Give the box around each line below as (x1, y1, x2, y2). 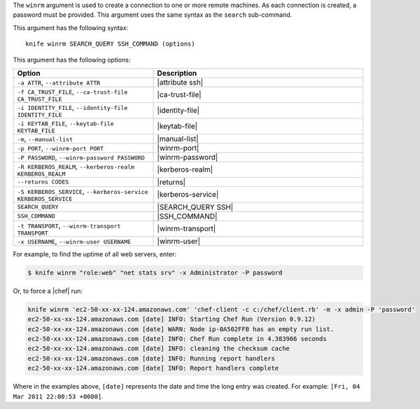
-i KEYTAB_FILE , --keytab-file (17, 118, 115, 127)
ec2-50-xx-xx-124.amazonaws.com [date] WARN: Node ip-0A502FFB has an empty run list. (27, 325, 335, 333)
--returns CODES (17, 179, 69, 186)
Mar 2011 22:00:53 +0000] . (13, 392, 104, 401)
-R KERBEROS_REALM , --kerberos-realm (17, 161, 135, 171)
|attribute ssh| (157, 77, 203, 87)
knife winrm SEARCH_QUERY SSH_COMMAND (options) (25, 40, 195, 48)
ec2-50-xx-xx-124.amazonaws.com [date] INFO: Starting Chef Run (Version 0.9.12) (27, 315, 316, 324)
